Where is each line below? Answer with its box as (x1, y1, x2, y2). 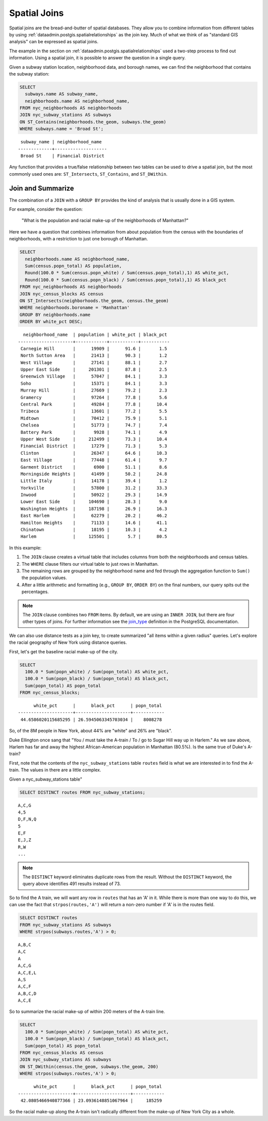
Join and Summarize (9, 184, 74, 193)
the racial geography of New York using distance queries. (9, 639, 127, 645)
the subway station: (9, 71, 50, 77)
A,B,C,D (18, 991, 37, 996)
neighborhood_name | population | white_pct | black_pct (23, 332, 167, 338)
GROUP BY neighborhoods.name (19, 311, 91, 317)
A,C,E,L (18, 970, 37, 975)
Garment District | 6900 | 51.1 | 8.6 (20, 464, 167, 470)
